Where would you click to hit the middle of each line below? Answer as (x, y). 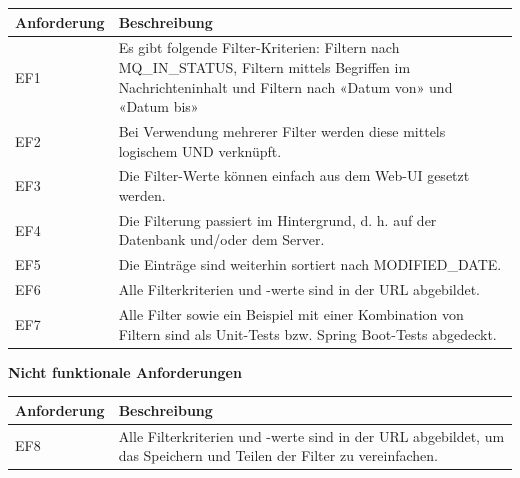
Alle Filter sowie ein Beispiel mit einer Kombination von (291, 313)
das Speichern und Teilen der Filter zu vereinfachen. (278, 455)
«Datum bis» (158, 106)
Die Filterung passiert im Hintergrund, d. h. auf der (277, 219)
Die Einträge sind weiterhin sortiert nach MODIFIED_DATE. (310, 264)
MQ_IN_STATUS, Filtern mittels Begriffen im (264, 66)
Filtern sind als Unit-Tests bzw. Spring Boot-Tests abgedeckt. (307, 333)
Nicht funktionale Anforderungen (125, 371)
